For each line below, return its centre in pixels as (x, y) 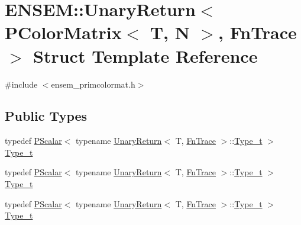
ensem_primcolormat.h (93, 84)
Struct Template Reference (145, 55)
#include (21, 84)
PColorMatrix (63, 32)
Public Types (46, 116)
